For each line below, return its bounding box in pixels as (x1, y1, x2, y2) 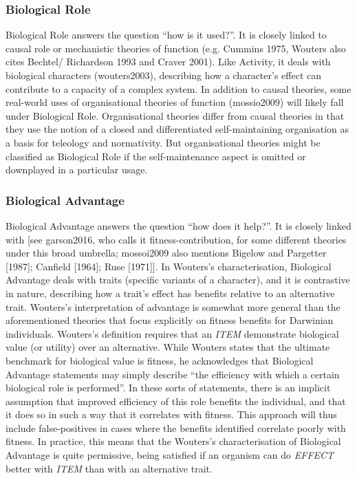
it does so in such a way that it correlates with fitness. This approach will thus (6, 407, 337, 422)
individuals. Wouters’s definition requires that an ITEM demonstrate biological (6, 326, 339, 340)
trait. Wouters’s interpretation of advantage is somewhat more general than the (6, 299, 340, 314)
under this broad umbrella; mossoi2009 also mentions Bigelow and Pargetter (6, 246, 327, 260)
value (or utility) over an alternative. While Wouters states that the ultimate (6, 340, 330, 354)
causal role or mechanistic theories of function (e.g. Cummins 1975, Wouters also (6, 41, 346, 55)
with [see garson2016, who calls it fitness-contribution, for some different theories (6, 232, 347, 246)
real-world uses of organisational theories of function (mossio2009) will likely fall (6, 95, 344, 109)
